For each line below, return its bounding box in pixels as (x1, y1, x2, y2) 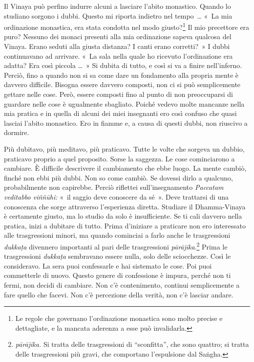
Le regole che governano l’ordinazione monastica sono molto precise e (15, 313, 223, 323)
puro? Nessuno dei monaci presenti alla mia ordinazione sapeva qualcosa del (4, 31, 232, 42)
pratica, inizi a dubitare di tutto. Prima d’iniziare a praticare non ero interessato (4, 220, 246, 230)
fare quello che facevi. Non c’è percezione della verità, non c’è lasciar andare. (4, 289, 233, 299)
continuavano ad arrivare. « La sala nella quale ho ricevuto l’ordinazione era (4, 50, 233, 61)
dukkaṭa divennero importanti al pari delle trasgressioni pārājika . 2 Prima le (4, 240, 228, 251)
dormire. (4, 127, 29, 137)
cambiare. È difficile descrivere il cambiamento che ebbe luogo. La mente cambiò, (4, 163, 247, 173)
